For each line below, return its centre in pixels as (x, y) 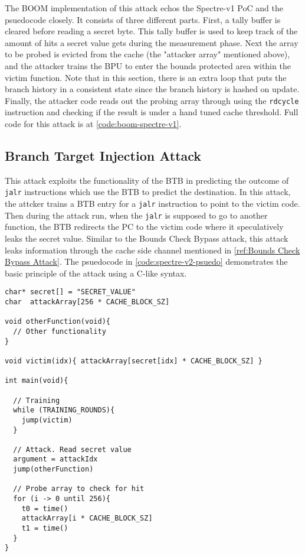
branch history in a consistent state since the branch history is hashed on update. (152, 89)
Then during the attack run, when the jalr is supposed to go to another (136, 215)
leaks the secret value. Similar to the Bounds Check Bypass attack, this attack (147, 238)
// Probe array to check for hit (79, 489)
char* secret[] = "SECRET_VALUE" (70, 292)
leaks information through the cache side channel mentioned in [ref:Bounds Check (152, 250)
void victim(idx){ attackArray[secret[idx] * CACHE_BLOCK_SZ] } (134, 361)
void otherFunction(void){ (58, 322)
